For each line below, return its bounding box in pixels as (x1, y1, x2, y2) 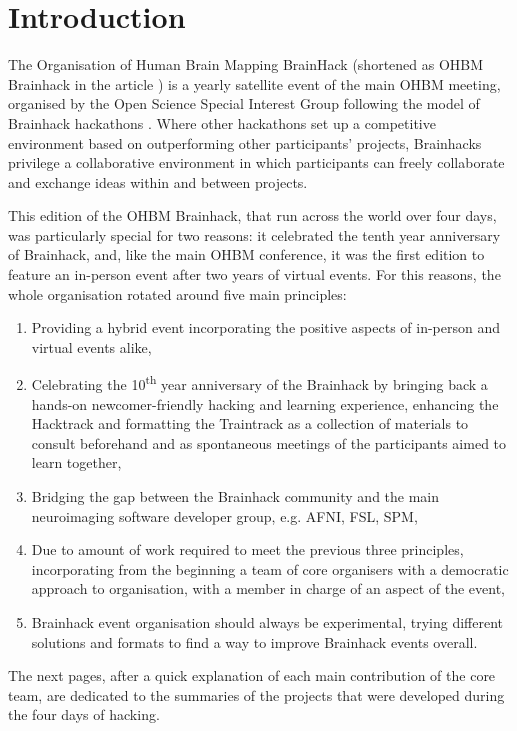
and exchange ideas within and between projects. (8, 171, 308, 192)
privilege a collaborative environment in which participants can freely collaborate (8, 152, 505, 173)
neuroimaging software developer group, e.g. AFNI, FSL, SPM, (31, 505, 418, 526)
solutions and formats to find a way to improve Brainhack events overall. (31, 631, 478, 652)
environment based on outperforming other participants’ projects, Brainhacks (8, 132, 482, 153)
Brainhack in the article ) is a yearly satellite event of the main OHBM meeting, (8, 73, 501, 94)
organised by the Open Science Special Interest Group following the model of (8, 93, 480, 114)
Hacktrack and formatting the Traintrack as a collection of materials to (31, 413, 469, 434)
